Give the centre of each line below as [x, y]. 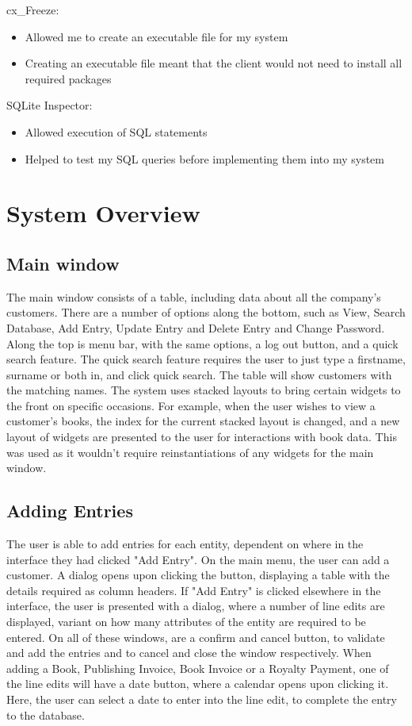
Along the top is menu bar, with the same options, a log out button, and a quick [202, 343]
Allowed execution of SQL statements [116, 131]
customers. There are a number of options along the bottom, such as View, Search [206, 312]
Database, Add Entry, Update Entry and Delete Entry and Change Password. [196, 327]
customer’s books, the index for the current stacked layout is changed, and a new [203, 421]
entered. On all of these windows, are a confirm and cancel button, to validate [196, 637]
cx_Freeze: [33, 10]
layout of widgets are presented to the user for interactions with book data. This [202, 437]
